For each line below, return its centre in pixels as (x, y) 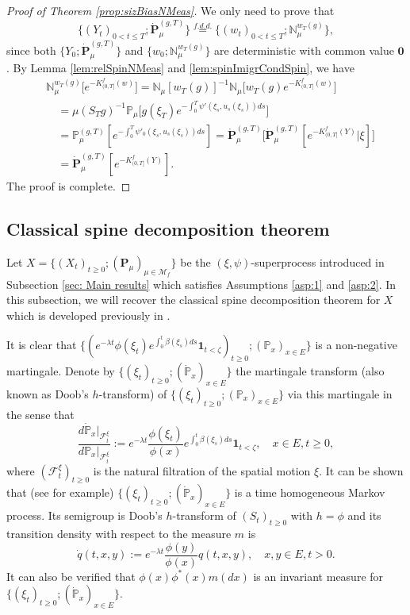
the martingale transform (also (310, 371)
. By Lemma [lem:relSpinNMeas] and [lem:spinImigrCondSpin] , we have (180, 67)
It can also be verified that (71, 576)
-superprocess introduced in (318, 261)
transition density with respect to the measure (119, 534)
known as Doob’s (48, 394)
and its (364, 515)
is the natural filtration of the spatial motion (202, 470)
